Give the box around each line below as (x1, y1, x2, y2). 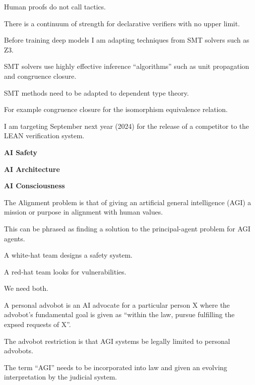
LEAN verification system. (4, 130, 84, 141)
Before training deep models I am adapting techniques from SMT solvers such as (4, 35, 250, 45)
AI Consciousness (4, 180, 65, 191)
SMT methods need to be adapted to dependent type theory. (4, 87, 189, 98)
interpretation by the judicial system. (4, 372, 117, 382)
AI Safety (4, 147, 38, 157)
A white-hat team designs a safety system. (4, 250, 132, 260)
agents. (4, 233, 25, 243)
